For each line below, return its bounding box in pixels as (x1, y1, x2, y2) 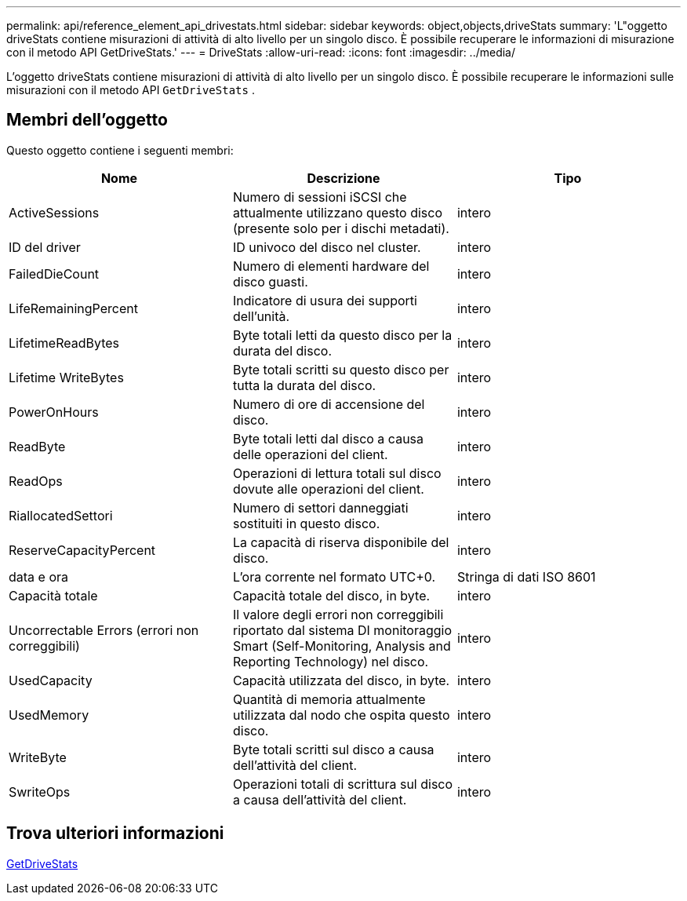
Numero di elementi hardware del (232, 257, 430, 274)
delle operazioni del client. (232, 446, 388, 462)
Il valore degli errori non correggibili (232, 606, 444, 622)
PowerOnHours (9, 403, 99, 420)
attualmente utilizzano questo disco (232, 204, 443, 221)
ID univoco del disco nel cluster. (232, 239, 421, 255)
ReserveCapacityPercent (9, 542, 156, 558)
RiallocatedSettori (9, 507, 113, 523)
